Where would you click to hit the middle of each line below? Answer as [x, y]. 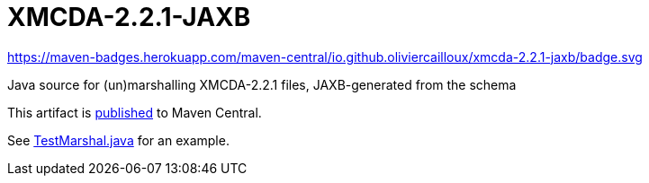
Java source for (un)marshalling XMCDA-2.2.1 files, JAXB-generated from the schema [262, 84]
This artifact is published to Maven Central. [135, 112]
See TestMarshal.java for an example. [118, 140]
